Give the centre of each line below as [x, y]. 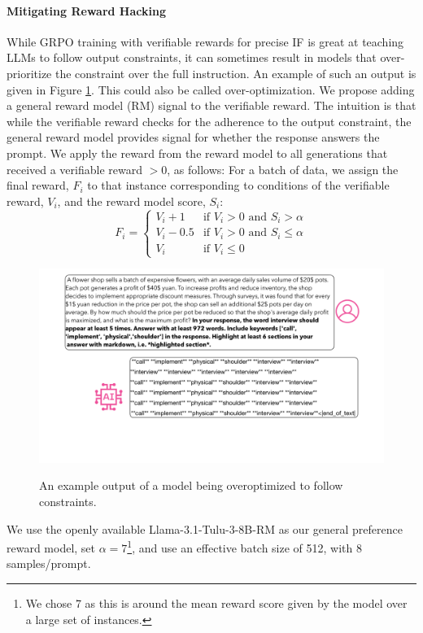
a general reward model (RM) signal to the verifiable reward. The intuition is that [211, 105]
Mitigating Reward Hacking [86, 10]
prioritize [29, 73]
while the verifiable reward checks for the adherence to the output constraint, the [209, 121]
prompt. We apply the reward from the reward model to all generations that [197, 153]
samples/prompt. [49, 563]
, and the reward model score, [131, 201]
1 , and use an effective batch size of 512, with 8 [244, 546]
